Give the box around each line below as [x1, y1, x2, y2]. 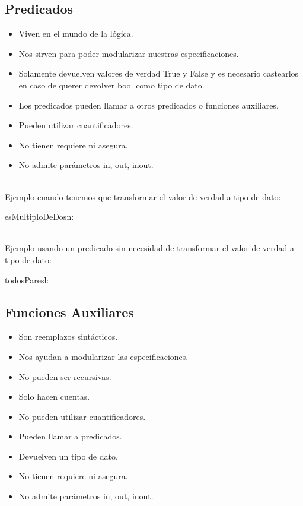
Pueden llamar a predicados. [18, 430, 122, 442]
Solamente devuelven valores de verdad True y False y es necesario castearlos [18, 67, 299, 80]
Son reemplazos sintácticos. [18, 330, 118, 343]
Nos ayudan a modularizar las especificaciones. [18, 350, 189, 362]
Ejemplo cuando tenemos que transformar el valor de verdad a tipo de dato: [5, 190, 281, 203]
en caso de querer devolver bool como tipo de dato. [18, 78, 205, 91]
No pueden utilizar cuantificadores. [18, 410, 146, 422]
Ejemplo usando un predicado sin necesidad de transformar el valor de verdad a [5, 242, 295, 254]
